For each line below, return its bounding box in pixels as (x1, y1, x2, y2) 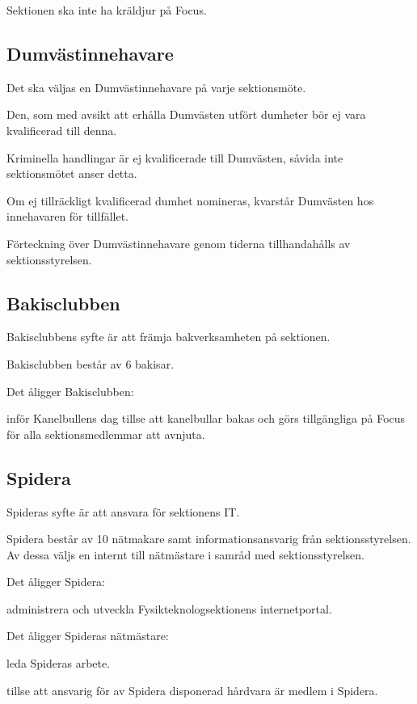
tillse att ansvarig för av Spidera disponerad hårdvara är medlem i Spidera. (6, 681, 378, 698)
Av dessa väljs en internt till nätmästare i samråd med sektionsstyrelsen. (6, 546, 364, 563)
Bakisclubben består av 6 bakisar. (6, 355, 175, 372)
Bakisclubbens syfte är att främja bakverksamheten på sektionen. (6, 328, 331, 345)
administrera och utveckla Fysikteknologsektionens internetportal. (6, 600, 332, 617)
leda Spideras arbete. (6, 655, 111, 672)
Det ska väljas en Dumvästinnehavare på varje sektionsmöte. (6, 78, 306, 95)
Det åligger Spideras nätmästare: (6, 627, 169, 644)
